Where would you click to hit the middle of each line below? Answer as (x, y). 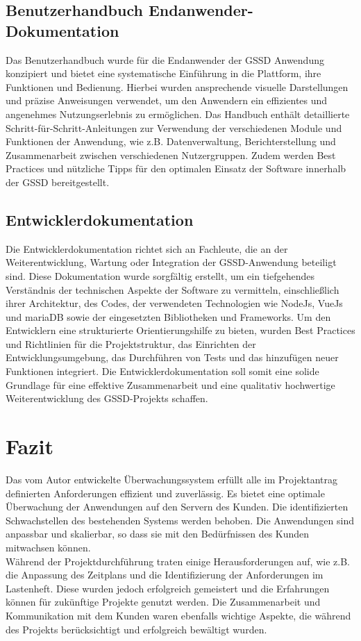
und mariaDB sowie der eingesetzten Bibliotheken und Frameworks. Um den (168, 316)
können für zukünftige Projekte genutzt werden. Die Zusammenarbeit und (163, 602)
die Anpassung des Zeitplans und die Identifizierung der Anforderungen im (165, 575)
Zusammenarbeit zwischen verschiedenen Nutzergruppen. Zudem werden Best (171, 155)
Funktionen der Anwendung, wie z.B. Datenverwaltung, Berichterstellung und (171, 141)
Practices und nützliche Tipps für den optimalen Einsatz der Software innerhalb (176, 168)
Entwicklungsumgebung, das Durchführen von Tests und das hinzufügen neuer (172, 357)
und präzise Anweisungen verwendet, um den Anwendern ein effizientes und (167, 100)
